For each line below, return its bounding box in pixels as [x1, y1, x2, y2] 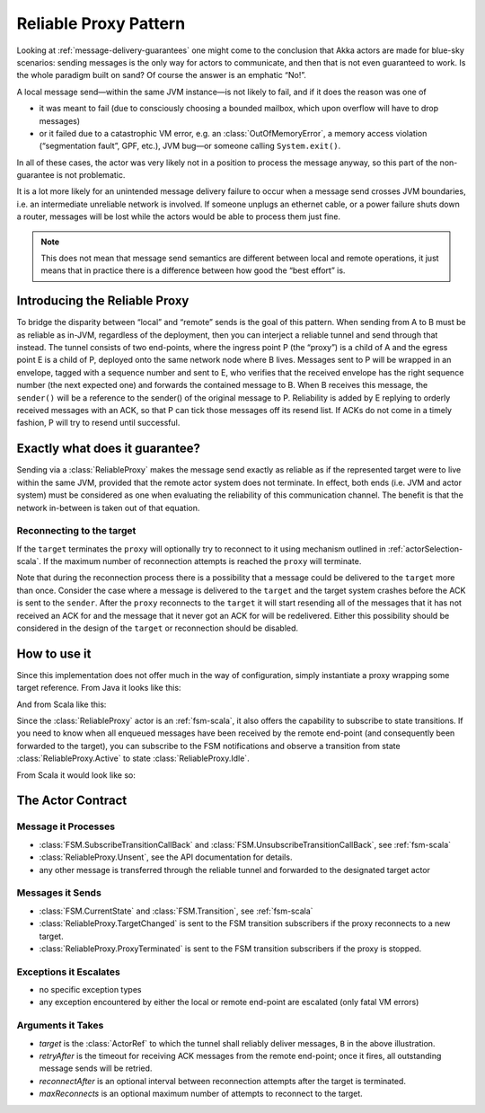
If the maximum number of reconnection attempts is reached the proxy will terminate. [43, 556, 362, 567]
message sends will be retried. [39, 1063, 153, 1073]
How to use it [16, 646, 92, 661]
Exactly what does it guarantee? [16, 441, 201, 456]
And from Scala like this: [16, 699, 107, 710]
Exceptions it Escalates [16, 966, 120, 978]
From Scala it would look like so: [16, 769, 137, 781]
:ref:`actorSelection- [387, 543, 463, 554]
